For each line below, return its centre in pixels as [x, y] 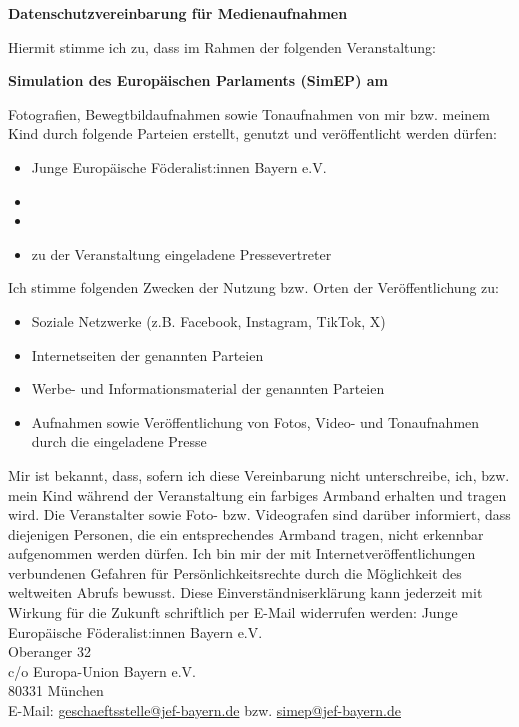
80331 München [56, 690]
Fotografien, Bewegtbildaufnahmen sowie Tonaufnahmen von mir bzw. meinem [249, 113]
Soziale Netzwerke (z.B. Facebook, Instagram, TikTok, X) [208, 320]
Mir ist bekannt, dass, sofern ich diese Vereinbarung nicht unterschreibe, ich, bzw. [259, 474]
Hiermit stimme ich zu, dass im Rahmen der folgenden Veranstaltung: [222, 46]
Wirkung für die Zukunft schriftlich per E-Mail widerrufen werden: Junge [233, 612]
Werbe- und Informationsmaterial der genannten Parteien [208, 388]
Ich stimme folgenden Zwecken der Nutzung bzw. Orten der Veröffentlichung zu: [253, 287]
